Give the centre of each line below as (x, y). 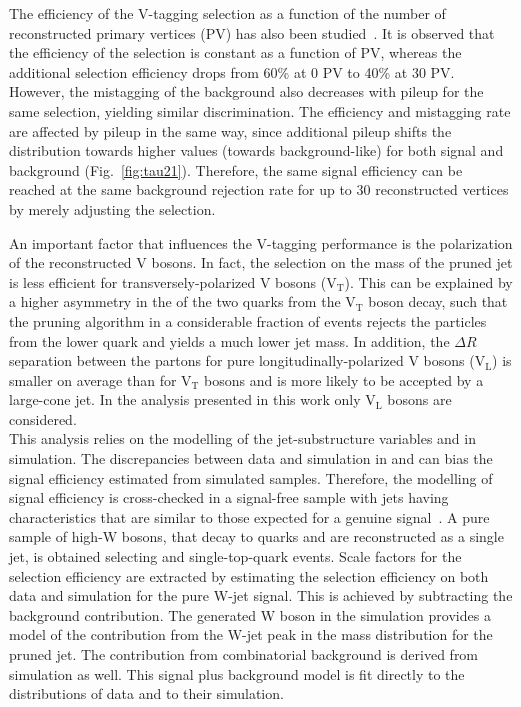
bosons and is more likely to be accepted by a (344, 379)
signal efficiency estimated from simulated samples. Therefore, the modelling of (251, 477)
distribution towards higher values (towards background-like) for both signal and (256, 150)
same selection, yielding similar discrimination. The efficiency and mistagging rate (260, 110)
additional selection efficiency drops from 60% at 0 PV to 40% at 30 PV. (232, 71)
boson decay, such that (438, 301)
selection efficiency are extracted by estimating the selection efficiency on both (249, 575)
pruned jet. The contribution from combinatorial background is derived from (244, 654)
